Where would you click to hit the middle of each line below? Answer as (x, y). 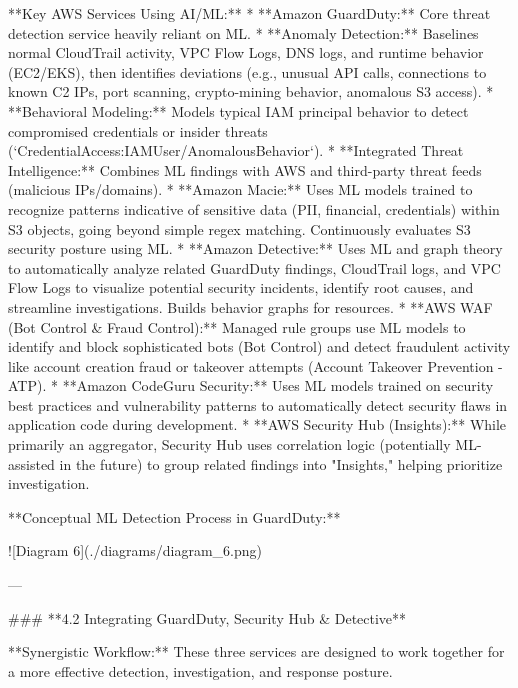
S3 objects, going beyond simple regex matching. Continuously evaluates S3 (239, 228)
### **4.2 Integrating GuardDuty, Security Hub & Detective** (207, 617)
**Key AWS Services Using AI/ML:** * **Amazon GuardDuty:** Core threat (249, 13)
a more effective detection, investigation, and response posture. (200, 670)
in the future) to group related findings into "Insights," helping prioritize (281, 463)
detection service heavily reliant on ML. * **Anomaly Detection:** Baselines (243, 32)
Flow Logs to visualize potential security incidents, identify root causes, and (241, 287)
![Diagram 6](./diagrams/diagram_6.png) (135, 550)
